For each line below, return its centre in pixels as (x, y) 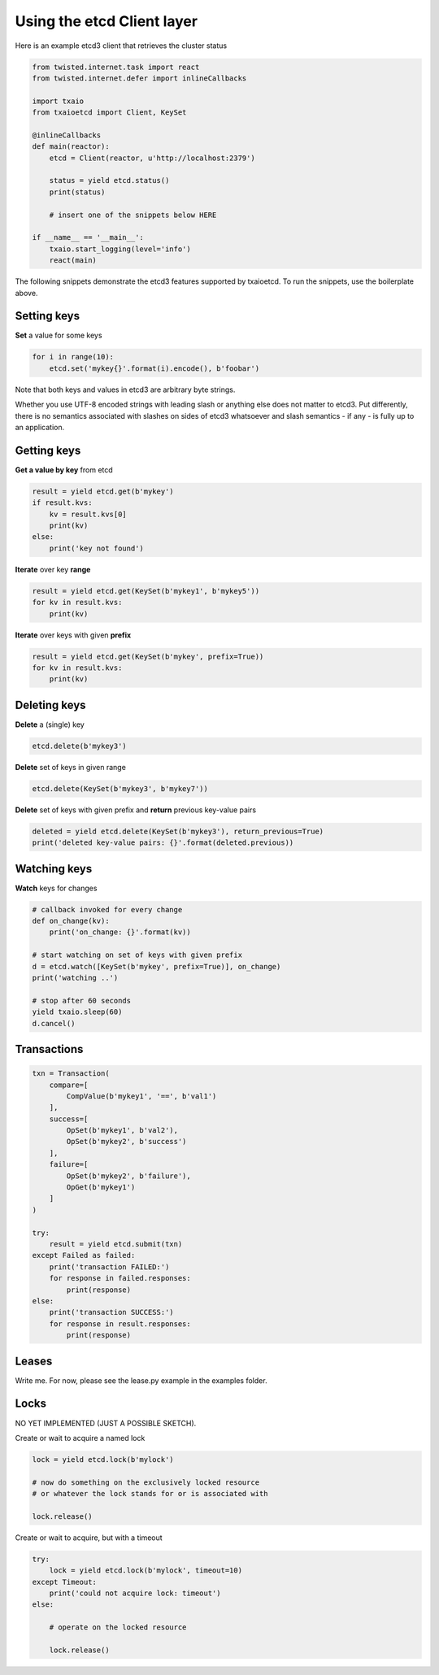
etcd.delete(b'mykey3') (80, 746)
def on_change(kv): (71, 921)
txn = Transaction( (71, 1074)
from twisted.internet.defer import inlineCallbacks (139, 78)
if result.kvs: (62, 503)
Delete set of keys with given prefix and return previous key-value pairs (135, 810)
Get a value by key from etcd (64, 470)
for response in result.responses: (120, 1324)
